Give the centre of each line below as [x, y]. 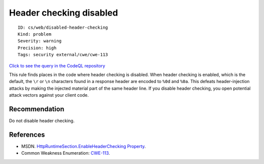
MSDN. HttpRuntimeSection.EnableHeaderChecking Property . [84, 146]
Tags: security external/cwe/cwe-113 [63, 55]
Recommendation [37, 109]
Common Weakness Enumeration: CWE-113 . [66, 153]
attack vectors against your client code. [49, 95]
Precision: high [37, 48]
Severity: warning [40, 41]
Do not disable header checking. [42, 121]
